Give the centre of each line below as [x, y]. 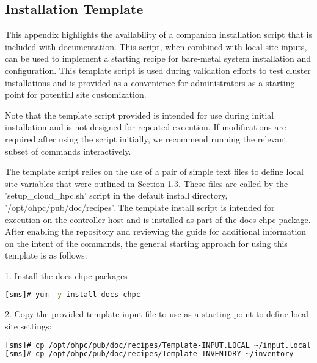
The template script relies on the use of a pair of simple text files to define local [154, 171]
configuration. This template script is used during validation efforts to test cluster [158, 70]
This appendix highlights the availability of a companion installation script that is [158, 35]
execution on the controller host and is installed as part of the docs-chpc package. [158, 219]
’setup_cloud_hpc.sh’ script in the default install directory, [116, 195]
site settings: [28, 325]
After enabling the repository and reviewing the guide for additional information [156, 231]
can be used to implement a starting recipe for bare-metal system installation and [158, 58]
